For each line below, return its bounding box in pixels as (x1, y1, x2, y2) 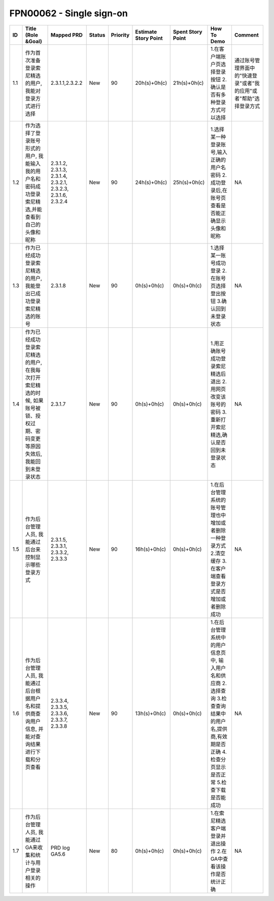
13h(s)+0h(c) (135, 709, 166, 717)
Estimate (135, 28, 157, 35)
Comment (234, 31, 259, 38)
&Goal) (25, 38, 43, 45)
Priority (111, 31, 130, 38)
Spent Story (173, 28, 202, 35)
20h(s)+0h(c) (135, 79, 167, 86)
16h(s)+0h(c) (135, 545, 166, 552)
